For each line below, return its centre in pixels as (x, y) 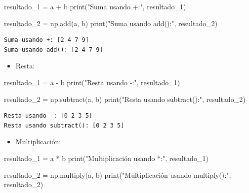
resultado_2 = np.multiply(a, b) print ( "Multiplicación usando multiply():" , (118, 175)
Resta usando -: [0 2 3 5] (48, 116)
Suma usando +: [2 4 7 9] (46, 40)
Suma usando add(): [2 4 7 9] (54, 49)
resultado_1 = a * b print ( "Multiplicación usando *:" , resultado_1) (106, 158)
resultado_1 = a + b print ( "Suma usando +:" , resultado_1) (95, 6)
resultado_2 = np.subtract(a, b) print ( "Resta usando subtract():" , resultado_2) (125, 99)
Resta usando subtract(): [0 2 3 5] (64, 125)
